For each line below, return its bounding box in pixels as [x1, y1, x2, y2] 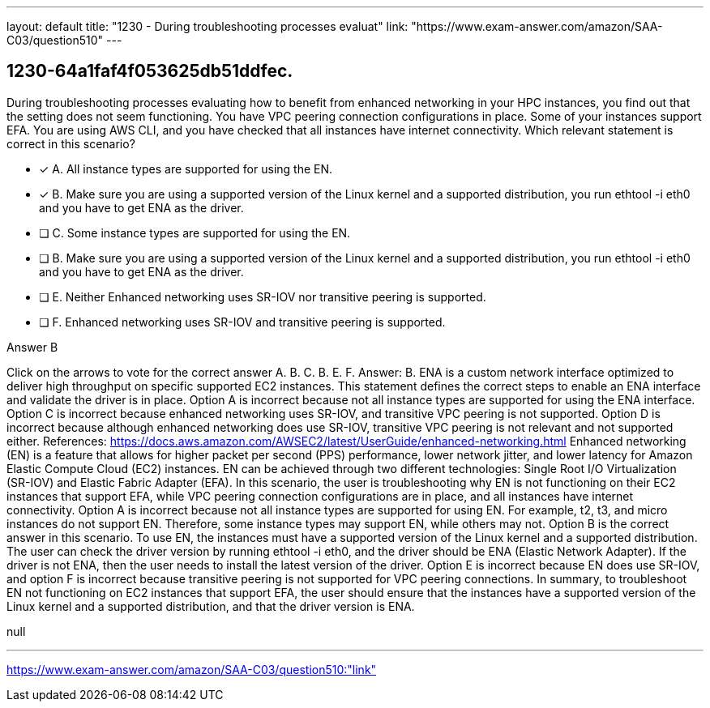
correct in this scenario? [6, 136, 135, 151]
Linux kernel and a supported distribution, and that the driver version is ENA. [6, 599, 415, 613]
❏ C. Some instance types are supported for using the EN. [39, 225, 351, 240]
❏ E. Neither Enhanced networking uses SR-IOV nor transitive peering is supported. [39, 289, 486, 304]
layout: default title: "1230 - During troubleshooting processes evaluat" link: [6, 19, 408, 33]
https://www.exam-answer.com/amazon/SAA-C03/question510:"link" [6, 662, 377, 676]
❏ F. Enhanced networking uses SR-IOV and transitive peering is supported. [39, 314, 446, 329]
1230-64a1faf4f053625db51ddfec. [6, 61, 293, 82]
